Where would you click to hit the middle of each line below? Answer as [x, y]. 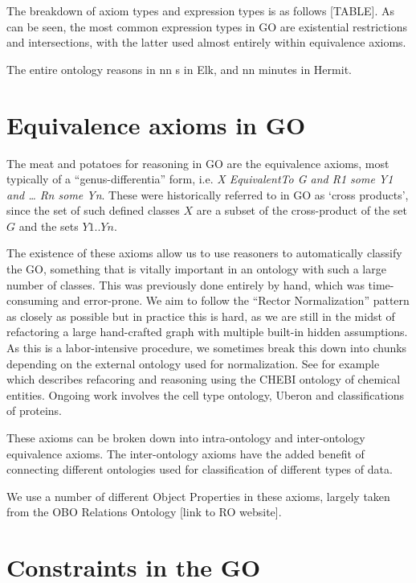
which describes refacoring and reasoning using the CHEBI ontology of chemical [204, 379]
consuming [33, 300]
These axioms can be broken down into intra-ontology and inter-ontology [186, 437]
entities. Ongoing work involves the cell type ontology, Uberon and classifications [206, 394]
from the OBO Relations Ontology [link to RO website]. [144, 512]
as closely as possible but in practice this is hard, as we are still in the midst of [201, 316]
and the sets [49, 226]
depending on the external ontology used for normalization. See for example [193, 363]
